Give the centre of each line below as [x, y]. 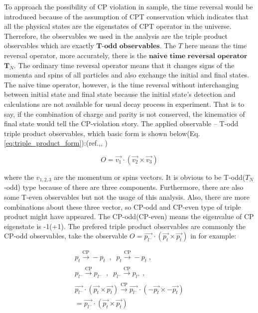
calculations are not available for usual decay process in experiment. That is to [124, 104]
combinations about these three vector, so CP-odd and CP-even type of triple [123, 206]
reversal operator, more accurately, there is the [75, 55]
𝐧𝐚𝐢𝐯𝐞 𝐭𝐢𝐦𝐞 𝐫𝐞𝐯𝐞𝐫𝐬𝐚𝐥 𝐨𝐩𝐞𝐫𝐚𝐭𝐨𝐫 [198, 56]
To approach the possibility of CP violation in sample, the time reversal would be [129, 6]
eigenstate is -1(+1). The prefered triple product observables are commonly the [125, 226]
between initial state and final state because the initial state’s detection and [120, 94]
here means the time [216, 45]
